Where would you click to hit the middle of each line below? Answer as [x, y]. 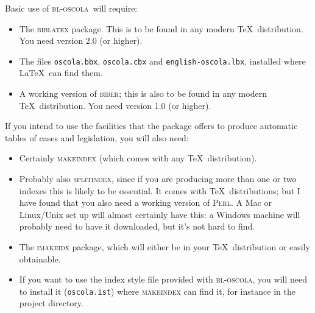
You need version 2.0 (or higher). [81, 40]
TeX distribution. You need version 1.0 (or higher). [115, 105]
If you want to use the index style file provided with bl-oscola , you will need [163, 279]
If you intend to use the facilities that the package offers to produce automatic [151, 126]
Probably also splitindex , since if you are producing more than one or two [158, 178]
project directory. [51, 303]
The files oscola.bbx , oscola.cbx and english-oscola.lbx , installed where [162, 61]
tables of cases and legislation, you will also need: [97, 137]
